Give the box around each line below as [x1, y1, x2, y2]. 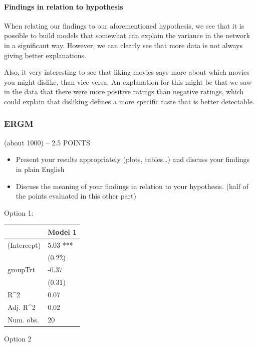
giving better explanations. [4, 50, 86, 60]
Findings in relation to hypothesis [4, 1, 123, 12]
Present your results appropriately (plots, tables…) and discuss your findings [16, 154, 250, 164]
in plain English [16, 163, 65, 174]
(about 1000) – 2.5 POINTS [4, 137, 90, 147]
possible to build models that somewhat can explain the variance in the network [4, 30, 250, 41]
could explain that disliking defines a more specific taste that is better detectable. [4, 96, 254, 106]
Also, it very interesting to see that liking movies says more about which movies [4, 67, 249, 77]
